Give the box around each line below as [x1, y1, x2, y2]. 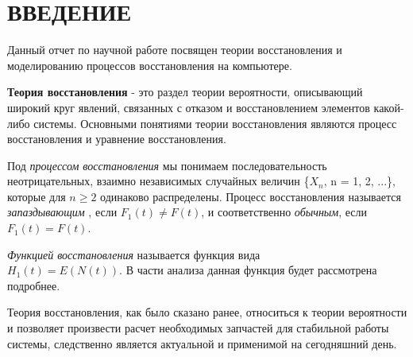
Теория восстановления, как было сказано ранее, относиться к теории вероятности [7, 304, 407, 320]
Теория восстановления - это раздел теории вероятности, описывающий [7, 83, 363, 100]
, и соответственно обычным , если [201, 204, 368, 220]
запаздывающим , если [7, 204, 118, 220]
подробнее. [7, 277, 60, 293]
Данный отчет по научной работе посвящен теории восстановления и [7, 41, 342, 58]
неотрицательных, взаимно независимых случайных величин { [7, 173, 310, 189]
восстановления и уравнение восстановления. [7, 130, 226, 147]
